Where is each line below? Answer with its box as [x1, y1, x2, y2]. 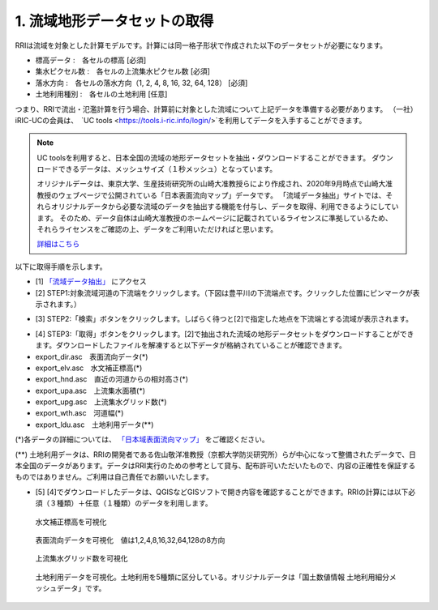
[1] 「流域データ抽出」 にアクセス [35, 276, 148, 287]
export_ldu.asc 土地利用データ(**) [35, 420, 154, 429]
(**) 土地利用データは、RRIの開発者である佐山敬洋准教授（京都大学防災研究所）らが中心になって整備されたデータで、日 [15, 450, 417, 459]
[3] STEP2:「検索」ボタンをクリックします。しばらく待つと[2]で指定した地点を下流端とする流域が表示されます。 [35, 314, 414, 324]
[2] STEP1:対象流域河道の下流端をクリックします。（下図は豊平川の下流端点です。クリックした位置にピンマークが [35, 288, 413, 297]
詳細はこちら [36, 239, 80, 249]
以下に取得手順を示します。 [15, 262, 107, 271]
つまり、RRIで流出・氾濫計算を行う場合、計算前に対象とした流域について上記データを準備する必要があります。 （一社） [15, 104, 418, 113]
